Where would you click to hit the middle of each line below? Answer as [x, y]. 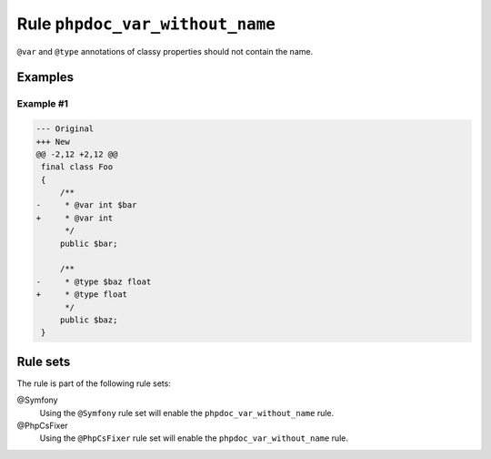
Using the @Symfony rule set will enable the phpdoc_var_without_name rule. [187, 413]
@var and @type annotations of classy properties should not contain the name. [165, 51]
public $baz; [89, 320]
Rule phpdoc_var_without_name [146, 24]
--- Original [65, 129]
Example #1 [42, 104]
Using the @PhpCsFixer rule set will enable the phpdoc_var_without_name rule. [194, 438]
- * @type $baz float [94, 281]
